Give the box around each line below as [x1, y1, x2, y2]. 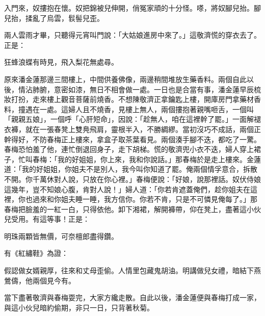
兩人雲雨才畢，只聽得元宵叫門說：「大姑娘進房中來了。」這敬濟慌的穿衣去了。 [4, 30, 261, 40]
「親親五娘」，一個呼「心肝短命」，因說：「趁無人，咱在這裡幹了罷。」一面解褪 [4, 114, 261, 124]
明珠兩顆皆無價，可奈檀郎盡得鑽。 [4, 230, 118, 241]
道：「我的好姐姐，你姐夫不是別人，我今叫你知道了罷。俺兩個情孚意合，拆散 [4, 164, 257, 174]
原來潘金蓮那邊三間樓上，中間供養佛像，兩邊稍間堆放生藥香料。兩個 [4, 73, 232, 84]
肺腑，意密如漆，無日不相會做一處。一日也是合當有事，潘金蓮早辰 [32, 84, 254, 94]
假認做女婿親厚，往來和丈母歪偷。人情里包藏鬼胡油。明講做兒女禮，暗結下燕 [4, 265, 261, 276]
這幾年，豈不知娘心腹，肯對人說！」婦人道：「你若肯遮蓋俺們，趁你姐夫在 [4, 183, 250, 194]
